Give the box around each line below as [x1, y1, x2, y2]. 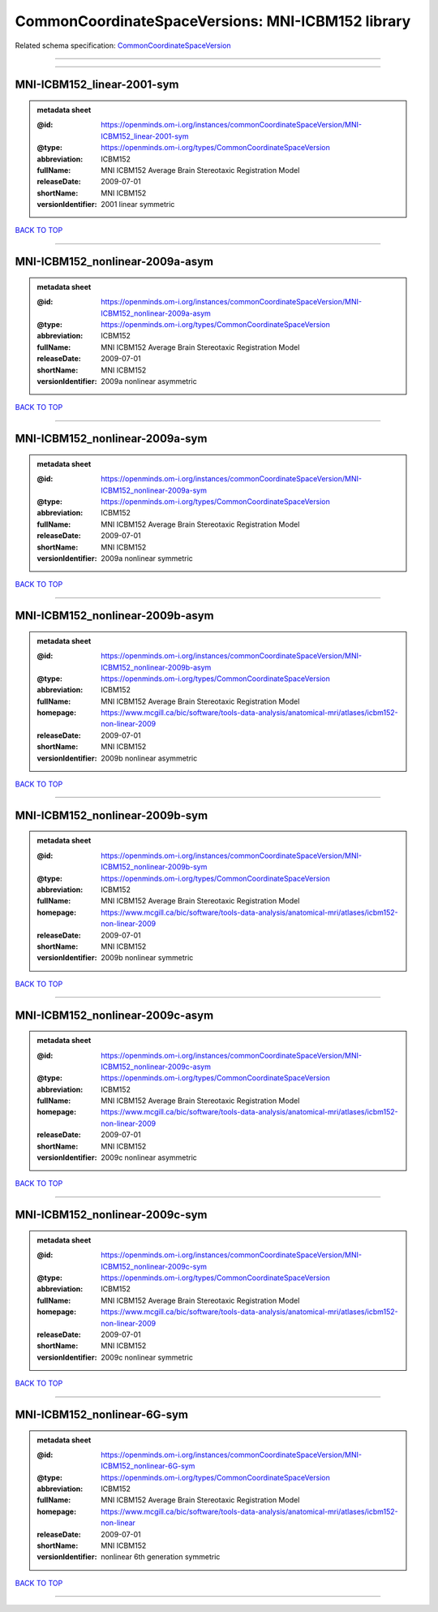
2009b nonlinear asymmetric [101, 753, 198, 763]
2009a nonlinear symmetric [101, 553, 194, 563]
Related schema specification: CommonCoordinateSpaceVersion [15, 41, 231, 50]
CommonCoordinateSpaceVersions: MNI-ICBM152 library [15, 12, 411, 30]
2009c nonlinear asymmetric [101, 1153, 198, 1162]
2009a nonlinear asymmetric [101, 377, 198, 386]
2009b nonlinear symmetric [101, 953, 194, 963]
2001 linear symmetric [101, 200, 175, 209]
